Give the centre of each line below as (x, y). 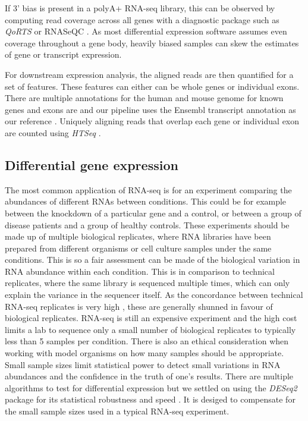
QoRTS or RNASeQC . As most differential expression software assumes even (146, 31)
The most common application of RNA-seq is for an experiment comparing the (148, 189)
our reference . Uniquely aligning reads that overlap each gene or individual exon (152, 121)
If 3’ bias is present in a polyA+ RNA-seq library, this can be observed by (140, 8)
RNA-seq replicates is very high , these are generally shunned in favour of (139, 306)
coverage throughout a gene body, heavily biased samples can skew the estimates (152, 43)
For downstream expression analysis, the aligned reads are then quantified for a (149, 74)
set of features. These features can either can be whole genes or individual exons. (152, 86)
